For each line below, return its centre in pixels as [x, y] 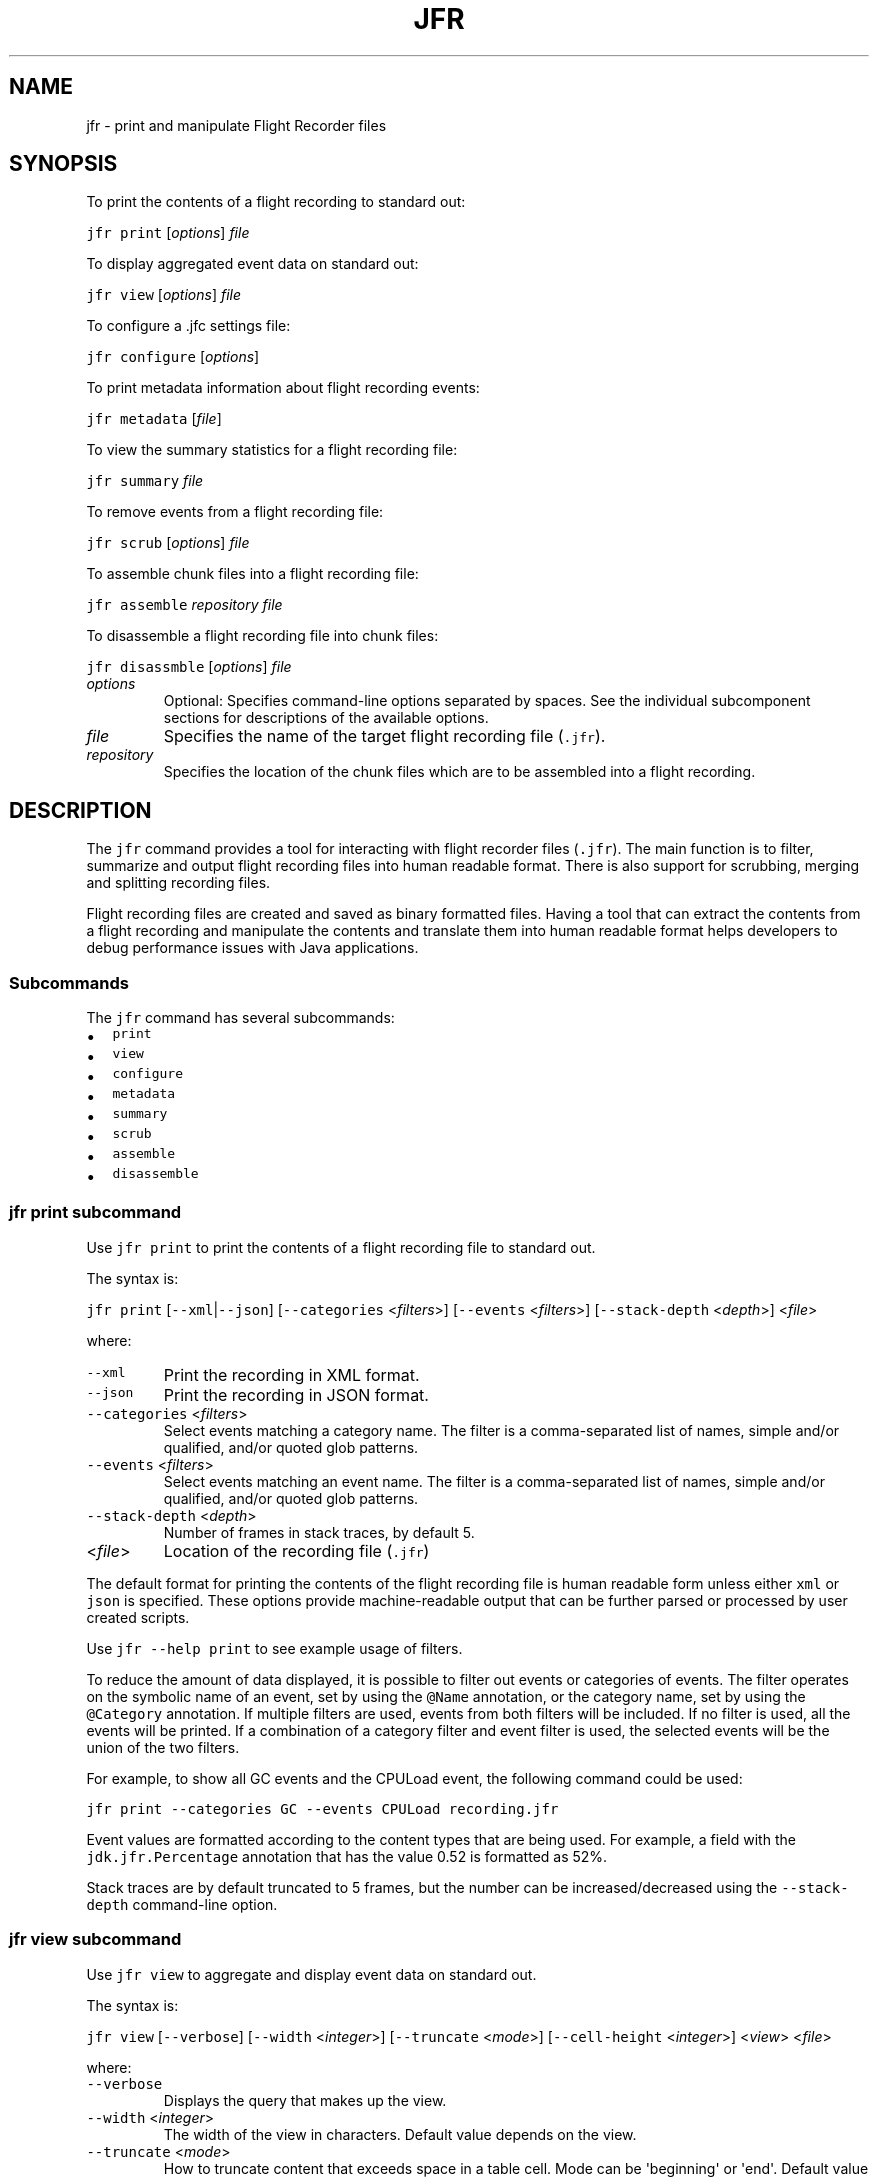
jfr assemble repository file [184, 605]
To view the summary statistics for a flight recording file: [272, 450]
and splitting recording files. [178, 883]
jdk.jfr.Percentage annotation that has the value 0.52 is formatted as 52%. [347, 1856]
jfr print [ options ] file [168, 233]
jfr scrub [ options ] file [168, 543]
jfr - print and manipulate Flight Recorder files [236, 125]
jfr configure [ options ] [173, 357]
